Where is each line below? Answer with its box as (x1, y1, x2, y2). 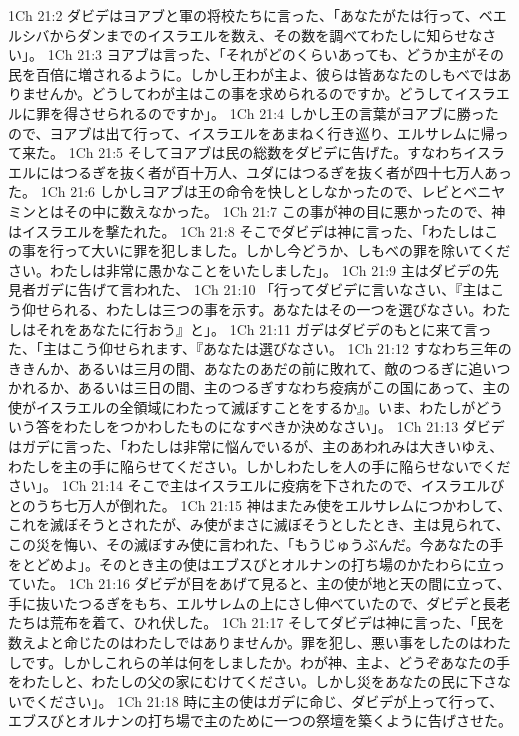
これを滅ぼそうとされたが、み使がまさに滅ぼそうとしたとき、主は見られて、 (8, 514, 510, 535)
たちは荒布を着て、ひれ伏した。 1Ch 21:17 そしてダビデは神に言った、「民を (8, 612, 505, 633)
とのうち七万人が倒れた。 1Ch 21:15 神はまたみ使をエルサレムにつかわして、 (8, 494, 512, 515)
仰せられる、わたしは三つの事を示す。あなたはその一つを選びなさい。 (21, 298, 483, 319)
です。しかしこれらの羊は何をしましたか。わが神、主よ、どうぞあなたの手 (21, 651, 510, 672)
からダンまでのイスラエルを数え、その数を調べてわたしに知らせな (49, 24, 483, 45)
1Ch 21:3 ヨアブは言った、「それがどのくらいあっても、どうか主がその (47, 44, 504, 65)
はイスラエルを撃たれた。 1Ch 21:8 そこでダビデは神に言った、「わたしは (8, 220, 485, 241)
